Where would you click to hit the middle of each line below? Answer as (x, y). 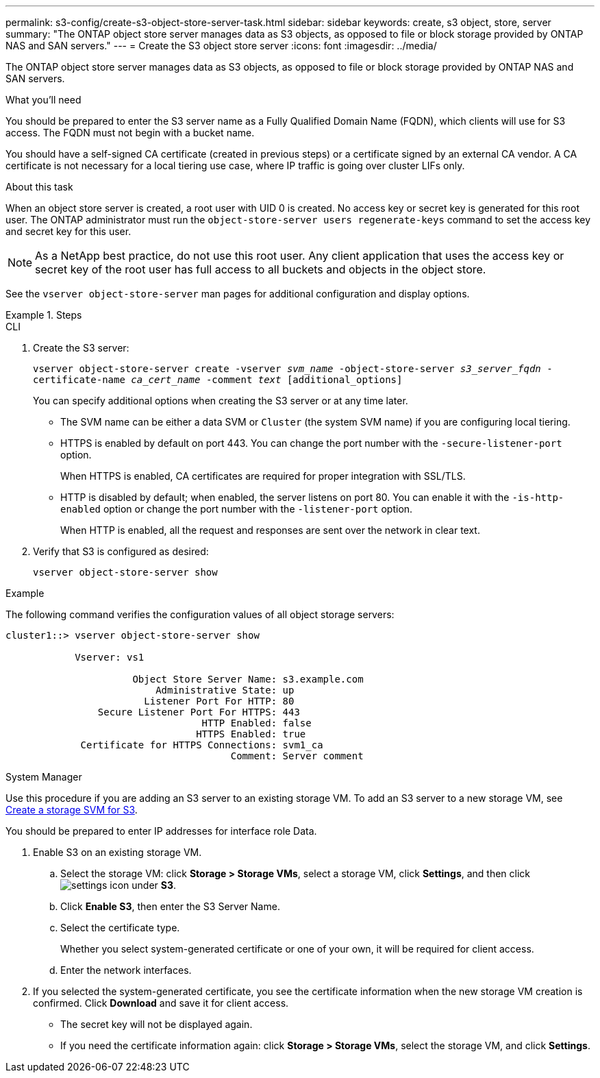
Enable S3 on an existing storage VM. (117, 852)
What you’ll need (43, 100)
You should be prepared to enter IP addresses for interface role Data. (161, 831)
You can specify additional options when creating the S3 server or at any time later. (221, 401)
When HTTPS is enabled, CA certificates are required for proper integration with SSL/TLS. (263, 476)
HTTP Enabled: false (257, 723)
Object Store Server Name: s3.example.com (248, 679)
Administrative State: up (225, 690)
